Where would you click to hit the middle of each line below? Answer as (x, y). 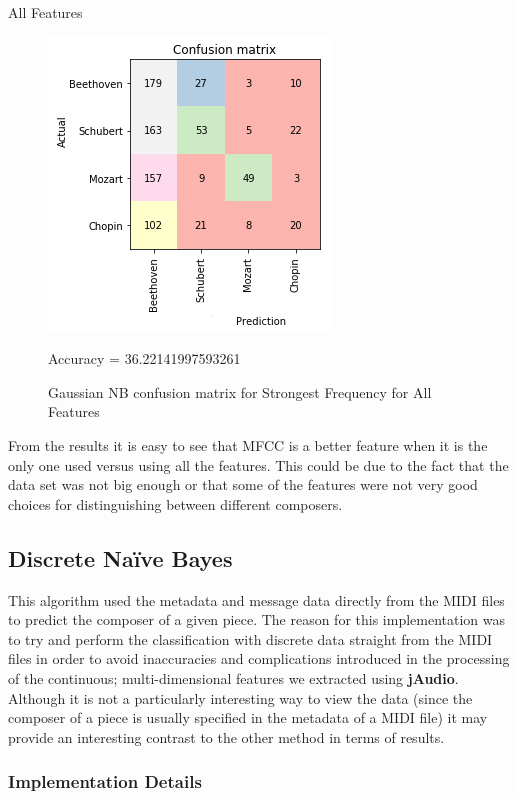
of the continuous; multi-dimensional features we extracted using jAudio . (233, 677)
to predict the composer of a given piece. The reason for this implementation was (257, 619)
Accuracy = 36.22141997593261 (144, 358)
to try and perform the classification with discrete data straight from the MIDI (250, 638)
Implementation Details (105, 781)
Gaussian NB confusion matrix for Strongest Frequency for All (240, 391)
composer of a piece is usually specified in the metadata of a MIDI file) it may (248, 717)
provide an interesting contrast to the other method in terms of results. (226, 736)
